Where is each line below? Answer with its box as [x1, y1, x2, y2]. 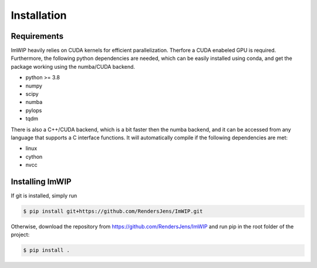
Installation [11, 9, 67, 22]
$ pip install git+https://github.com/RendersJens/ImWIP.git [23, 208, 203, 215]
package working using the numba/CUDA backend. [11, 63, 135, 70]
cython [25, 153, 43, 160]
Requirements [11, 31, 64, 41]
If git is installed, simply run [11, 192, 77, 199]
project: [11, 231, 30, 238]
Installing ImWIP [11, 176, 72, 186]
